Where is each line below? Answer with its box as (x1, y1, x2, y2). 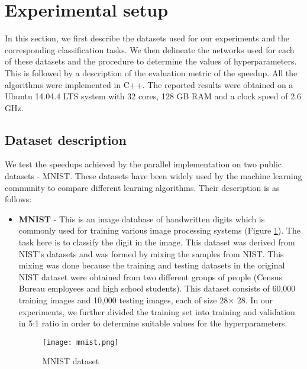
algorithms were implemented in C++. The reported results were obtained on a (5, 78, 293, 90)
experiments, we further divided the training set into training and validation (18, 305, 295, 318)
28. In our (237, 294, 273, 306)
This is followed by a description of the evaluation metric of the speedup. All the (5, 66, 298, 79)
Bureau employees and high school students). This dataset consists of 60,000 (18, 282, 296, 294)
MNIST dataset (42, 355, 99, 367)
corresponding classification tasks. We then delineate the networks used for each (5, 43, 295, 56)
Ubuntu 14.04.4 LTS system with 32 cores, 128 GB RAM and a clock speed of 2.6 (5, 90, 302, 102)
